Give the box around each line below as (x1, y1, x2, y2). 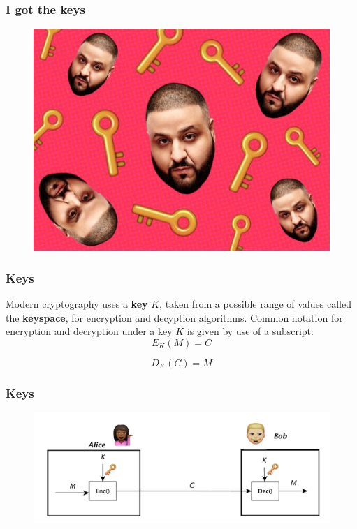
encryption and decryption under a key (6, 324, 173, 338)
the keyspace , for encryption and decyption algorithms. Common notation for (6, 310, 343, 325)
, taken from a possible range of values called (159, 297, 351, 311)
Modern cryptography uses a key (6, 297, 148, 311)
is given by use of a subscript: (187, 324, 314, 338)
